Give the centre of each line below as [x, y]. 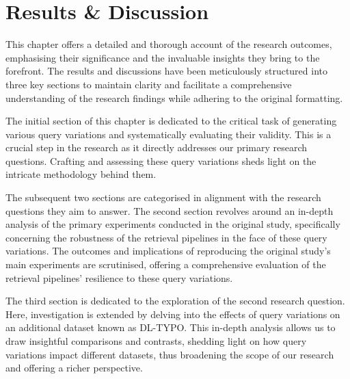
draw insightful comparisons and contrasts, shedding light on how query [156, 341]
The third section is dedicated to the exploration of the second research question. [175, 301]
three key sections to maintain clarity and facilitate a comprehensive [149, 84]
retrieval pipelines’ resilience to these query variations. [119, 277]
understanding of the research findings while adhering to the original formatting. [174, 97]
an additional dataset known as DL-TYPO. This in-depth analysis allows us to [171, 327]
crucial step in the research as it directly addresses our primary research [157, 147]
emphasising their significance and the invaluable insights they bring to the [163, 57]
